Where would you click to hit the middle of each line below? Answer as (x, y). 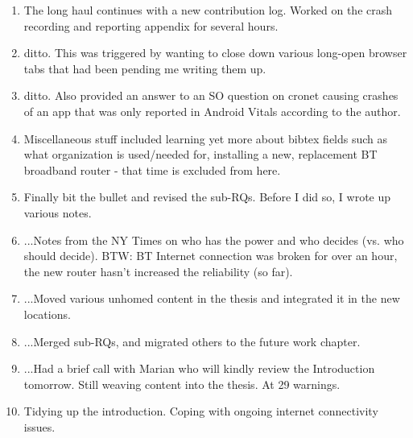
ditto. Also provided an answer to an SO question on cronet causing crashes (211, 95)
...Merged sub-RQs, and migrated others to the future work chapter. (192, 341)
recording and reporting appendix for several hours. (151, 25)
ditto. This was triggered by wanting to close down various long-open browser (215, 53)
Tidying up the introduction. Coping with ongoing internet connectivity (201, 411)
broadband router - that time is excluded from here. (152, 169)
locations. (47, 314)
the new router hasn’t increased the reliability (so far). (158, 271)
